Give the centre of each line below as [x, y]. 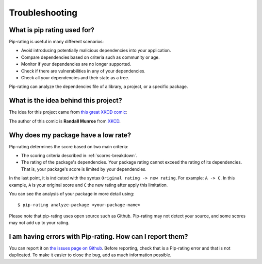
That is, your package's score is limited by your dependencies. [84, 169]
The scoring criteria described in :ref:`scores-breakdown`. [79, 155]
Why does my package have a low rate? [70, 135]
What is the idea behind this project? [65, 100]
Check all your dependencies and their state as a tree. [75, 78]
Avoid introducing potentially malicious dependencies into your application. [96, 51]
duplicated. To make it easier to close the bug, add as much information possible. [90, 255]
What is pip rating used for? [52, 30]
